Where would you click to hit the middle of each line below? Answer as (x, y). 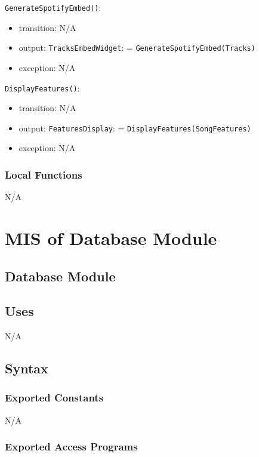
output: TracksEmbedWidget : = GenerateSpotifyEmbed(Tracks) (137, 47)
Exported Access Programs (71, 447)
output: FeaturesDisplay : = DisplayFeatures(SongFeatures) (135, 128)
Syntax (27, 368)
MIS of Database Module (111, 238)
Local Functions (44, 174)
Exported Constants (54, 398)
